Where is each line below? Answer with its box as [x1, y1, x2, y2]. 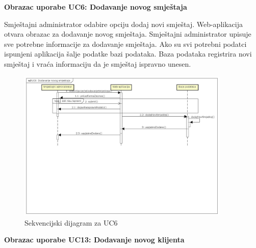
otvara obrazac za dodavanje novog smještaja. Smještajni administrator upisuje [4, 29, 251, 39]
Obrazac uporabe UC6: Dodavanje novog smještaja [4, 2, 187, 12]
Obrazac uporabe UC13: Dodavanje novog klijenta [4, 234, 185, 245]
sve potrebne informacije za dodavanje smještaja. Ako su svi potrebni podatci [4, 38, 247, 49]
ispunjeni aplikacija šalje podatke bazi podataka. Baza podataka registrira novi [4, 48, 252, 59]
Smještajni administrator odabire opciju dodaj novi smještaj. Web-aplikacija [4, 18, 243, 29]
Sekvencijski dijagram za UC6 [24, 217, 118, 228]
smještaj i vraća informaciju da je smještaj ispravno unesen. [4, 58, 191, 69]
